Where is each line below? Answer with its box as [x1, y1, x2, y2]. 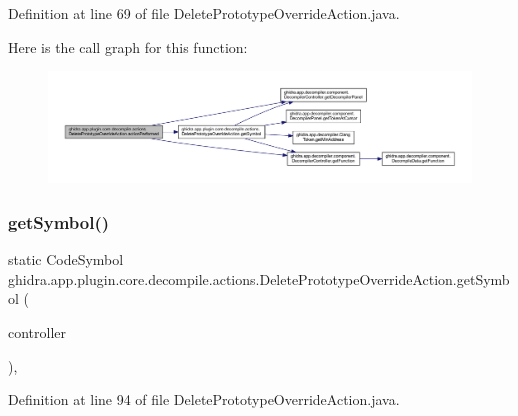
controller [8, 321, 67, 342]
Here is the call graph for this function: [8, 36, 248, 57]
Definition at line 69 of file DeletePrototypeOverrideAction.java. [8, 3, 400, 23]
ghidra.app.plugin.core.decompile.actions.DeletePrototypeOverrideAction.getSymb [8, 268, 510, 289]
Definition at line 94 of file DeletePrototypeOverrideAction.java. [8, 389, 400, 410]
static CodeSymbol [8, 249, 124, 270]
